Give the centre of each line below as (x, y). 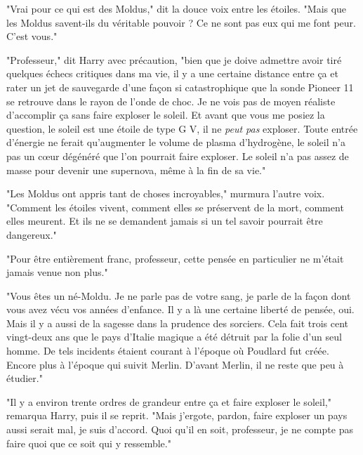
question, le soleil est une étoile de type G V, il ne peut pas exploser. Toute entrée (182, 128)
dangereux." (32, 234)
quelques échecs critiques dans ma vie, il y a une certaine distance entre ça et (172, 73)
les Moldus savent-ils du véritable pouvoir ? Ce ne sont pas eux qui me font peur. (181, 22)
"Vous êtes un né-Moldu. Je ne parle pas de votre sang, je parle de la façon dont (179, 295)
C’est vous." (32, 36)
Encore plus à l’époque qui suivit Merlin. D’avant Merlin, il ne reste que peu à (175, 364)
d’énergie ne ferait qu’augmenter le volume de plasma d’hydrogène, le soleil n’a (176, 142)
